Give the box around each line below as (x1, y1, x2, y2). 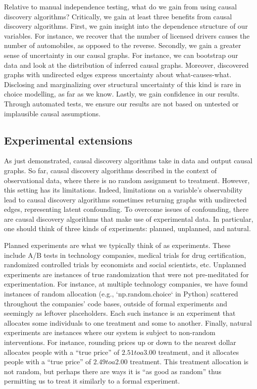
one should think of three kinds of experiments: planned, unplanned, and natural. (4, 223, 251, 234)
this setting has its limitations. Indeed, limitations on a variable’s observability (4, 185, 243, 195)
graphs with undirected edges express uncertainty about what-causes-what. (4, 69, 232, 80)
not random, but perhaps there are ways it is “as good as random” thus (4, 366, 221, 376)
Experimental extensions (4, 132, 133, 147)
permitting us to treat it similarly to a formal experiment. (4, 376, 180, 386)
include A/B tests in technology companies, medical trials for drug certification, (4, 249, 246, 260)
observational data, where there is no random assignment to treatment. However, (4, 175, 250, 185)
